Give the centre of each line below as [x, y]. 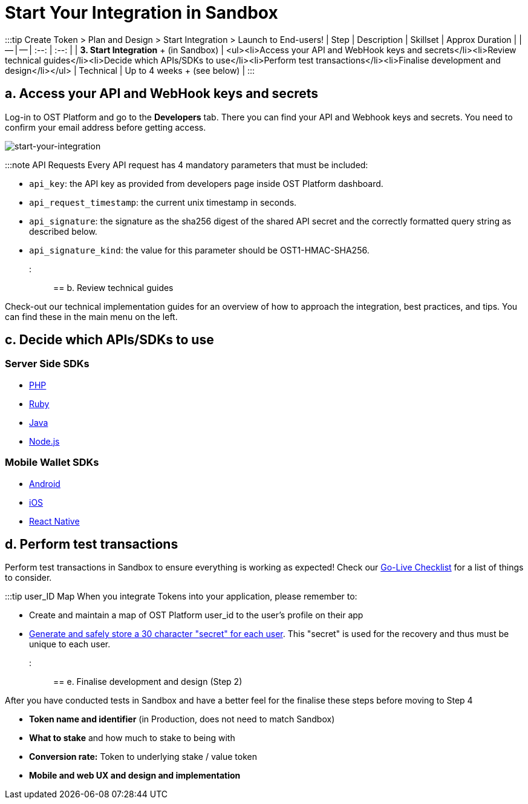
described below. [63, 231]
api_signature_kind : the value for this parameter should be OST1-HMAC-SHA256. [199, 250]
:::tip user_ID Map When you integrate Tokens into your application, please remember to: [181, 596]
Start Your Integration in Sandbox [142, 13]
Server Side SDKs [47, 364]
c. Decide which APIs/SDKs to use [109, 340]
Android [45, 483]
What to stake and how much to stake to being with [132, 738]
